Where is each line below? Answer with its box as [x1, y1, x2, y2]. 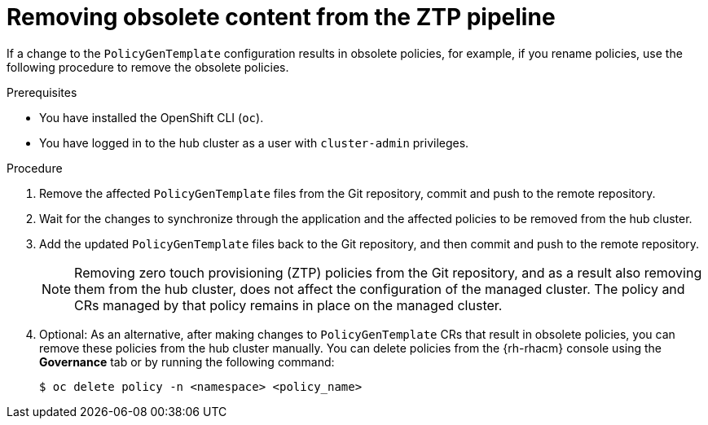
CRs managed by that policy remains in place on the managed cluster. [74, 296, 503, 313]
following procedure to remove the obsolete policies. [7, 59, 289, 74]
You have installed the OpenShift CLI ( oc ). [39, 110, 264, 125]
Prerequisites [7, 85, 77, 99]
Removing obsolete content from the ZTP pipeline [7, 3, 556, 31]
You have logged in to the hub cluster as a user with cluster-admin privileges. [39, 135, 469, 150]
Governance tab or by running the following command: [39, 354, 335, 369]
